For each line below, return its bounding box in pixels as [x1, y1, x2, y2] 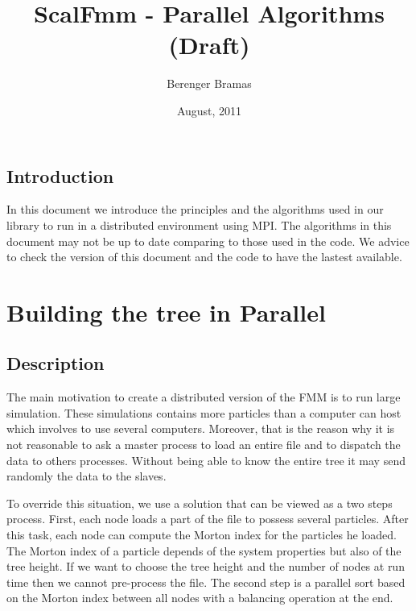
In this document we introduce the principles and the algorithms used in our [6, 201, 384, 218]
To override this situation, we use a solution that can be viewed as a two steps [6, 494, 393, 511]
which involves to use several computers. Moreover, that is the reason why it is [6, 420, 395, 437]
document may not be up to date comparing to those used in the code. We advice [6, 232, 410, 249]
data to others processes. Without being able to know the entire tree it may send [6, 451, 406, 468]
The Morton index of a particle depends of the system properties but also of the [6, 542, 402, 559]
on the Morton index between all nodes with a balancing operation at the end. [6, 589, 393, 606]
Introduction [6, 163, 114, 188]
